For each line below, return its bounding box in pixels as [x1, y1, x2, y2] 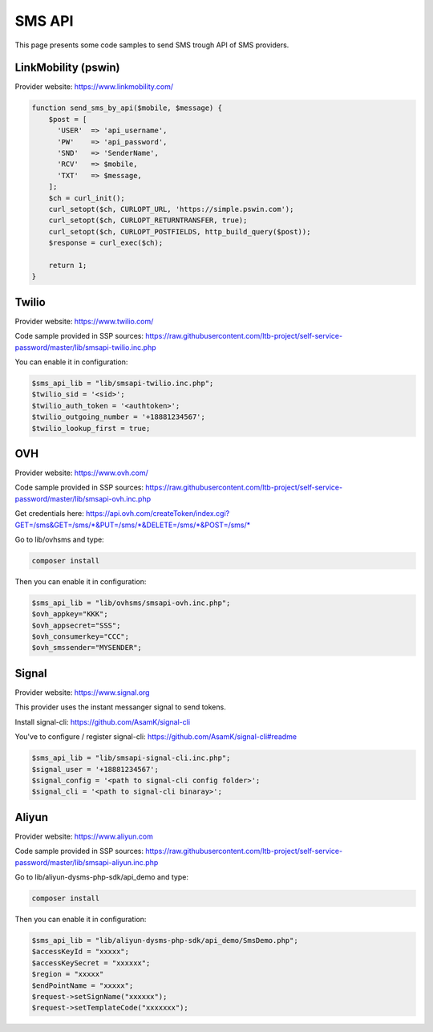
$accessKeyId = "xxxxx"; [31, 947, 130, 957]
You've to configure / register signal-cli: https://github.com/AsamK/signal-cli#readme [14, 732, 297, 741]
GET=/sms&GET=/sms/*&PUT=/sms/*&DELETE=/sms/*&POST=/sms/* [14, 520, 251, 530]
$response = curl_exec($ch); [48, 238, 164, 248]
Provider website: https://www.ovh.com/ [14, 468, 148, 477]
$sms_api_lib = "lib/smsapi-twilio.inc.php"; [31, 378, 214, 388]
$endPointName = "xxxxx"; [31, 981, 134, 990]
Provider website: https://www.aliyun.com [14, 831, 154, 841]
